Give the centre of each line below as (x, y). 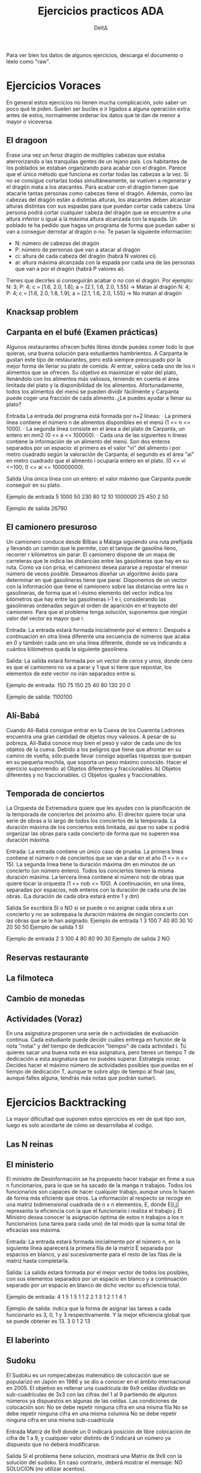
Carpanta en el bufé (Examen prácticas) (82, 333)
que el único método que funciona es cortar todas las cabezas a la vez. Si (97, 174)
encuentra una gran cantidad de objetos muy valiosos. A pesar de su (91, 736)
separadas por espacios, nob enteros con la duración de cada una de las (96, 890)
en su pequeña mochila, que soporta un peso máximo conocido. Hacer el (97, 762)
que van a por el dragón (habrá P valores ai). (70, 269)
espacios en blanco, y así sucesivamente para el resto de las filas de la (94, 1254)
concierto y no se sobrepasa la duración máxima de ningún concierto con (97, 914)
